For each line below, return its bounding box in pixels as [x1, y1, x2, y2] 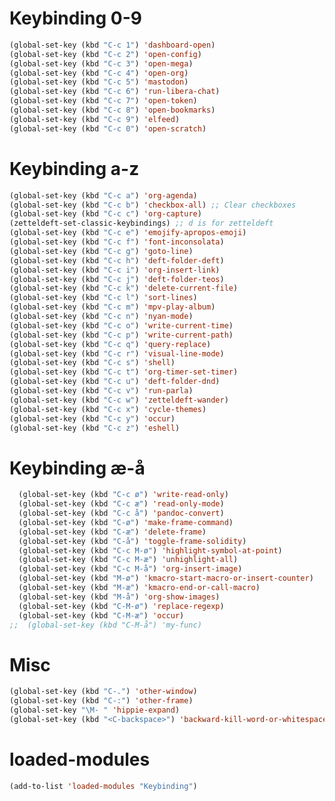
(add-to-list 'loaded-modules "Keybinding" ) [9, 781, 198, 791]
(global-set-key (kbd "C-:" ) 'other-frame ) [9, 696, 194, 706]
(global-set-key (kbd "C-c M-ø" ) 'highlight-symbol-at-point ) [18, 545, 283, 556]
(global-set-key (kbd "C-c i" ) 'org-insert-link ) [9, 265, 221, 275]
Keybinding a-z [9, 157, 140, 180]
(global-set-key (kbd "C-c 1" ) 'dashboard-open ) [9, 40, 216, 50]
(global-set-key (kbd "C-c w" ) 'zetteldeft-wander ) [9, 395, 229, 405]
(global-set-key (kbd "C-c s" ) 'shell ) [9, 358, 176, 368]
